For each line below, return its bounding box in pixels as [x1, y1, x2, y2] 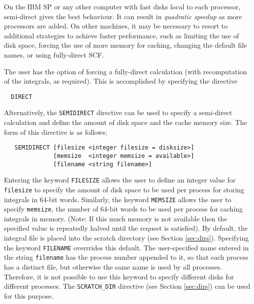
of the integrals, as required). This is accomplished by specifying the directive [4, 76, 238, 86]
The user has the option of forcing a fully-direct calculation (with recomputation [4, 66, 247, 76]
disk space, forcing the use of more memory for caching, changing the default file [4, 40, 247, 50]
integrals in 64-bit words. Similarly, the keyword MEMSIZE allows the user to [4, 194, 231, 204]
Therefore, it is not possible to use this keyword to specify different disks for [4, 271, 234, 281]
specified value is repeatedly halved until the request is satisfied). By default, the [4, 223, 248, 233]
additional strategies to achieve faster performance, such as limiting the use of [4, 30, 239, 40]
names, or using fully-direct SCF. [4, 49, 104, 60]
